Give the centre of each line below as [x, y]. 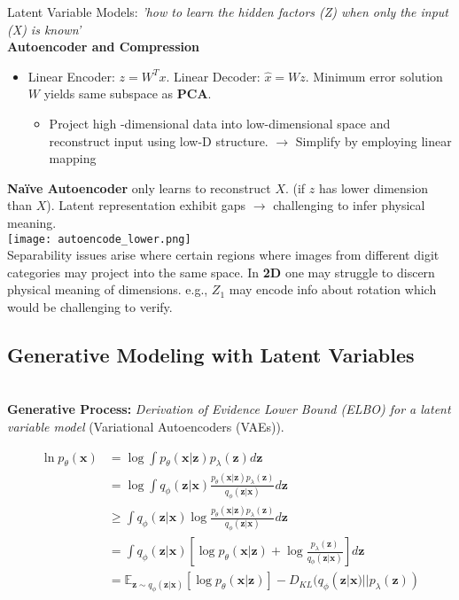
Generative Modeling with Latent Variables [211, 354]
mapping [73, 158]
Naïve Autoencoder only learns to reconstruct [139, 187]
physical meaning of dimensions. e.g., [108, 289]
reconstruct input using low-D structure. [159, 140]
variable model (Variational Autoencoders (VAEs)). [146, 426]
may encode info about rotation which [333, 289]
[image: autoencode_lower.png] [99, 239]
